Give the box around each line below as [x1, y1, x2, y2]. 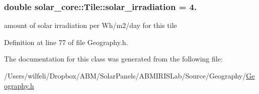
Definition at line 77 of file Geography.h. [4, 36, 128, 47]
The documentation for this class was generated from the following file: [4, 53, 223, 64]
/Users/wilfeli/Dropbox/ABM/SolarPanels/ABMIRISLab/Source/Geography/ [4, 70, 246, 80]
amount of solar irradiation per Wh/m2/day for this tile [4, 20, 177, 30]
